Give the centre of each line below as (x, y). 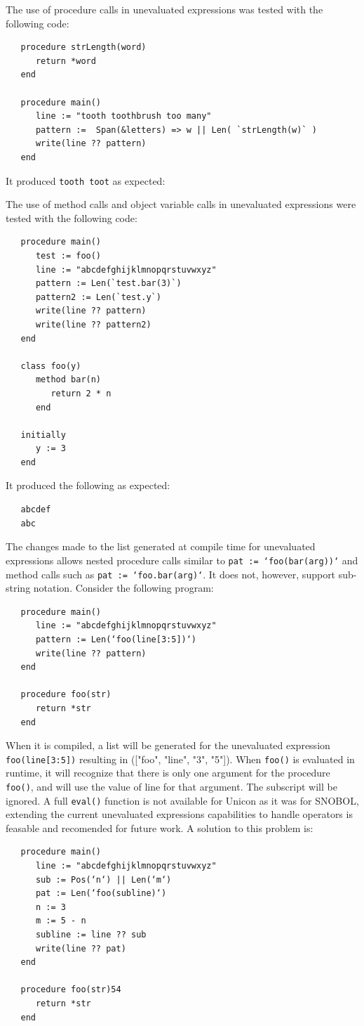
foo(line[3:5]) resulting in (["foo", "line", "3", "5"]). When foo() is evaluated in (180, 759)
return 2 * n (81, 393)
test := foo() (68, 255)
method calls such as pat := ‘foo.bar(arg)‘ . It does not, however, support (171, 574)
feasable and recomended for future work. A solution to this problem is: (160, 827)
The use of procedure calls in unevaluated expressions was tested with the (164, 9)
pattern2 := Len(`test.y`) (98, 297)
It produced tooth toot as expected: (86, 180)
